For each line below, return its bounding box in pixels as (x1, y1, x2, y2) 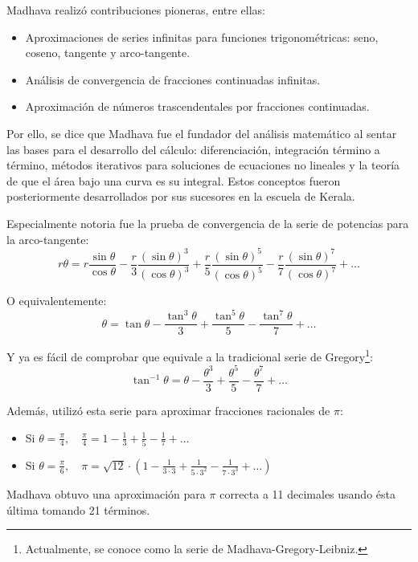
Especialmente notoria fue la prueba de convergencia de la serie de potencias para (6, 214, 409, 231)
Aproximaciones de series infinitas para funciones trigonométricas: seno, (25, 28, 379, 45)
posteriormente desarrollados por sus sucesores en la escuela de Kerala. (6, 188, 355, 205)
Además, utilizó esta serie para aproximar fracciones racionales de (6, 402, 330, 418)
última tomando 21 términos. (6, 501, 150, 518)
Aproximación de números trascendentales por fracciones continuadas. (25, 98, 370, 115)
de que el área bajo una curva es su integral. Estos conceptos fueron (6, 172, 341, 189)
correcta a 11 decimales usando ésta (219, 485, 395, 502)
